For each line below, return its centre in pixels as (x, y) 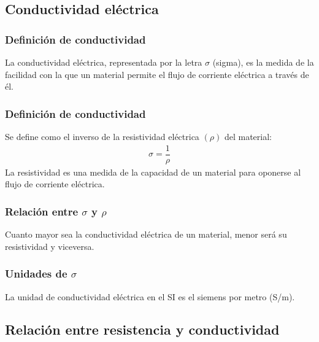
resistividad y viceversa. (50, 246)
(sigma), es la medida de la (263, 62)
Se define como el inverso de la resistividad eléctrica (102, 136)
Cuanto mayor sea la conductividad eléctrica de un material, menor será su (146, 234)
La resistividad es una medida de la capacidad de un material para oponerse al (153, 172)
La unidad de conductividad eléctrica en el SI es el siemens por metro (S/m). (150, 296)
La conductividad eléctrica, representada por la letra (104, 62)
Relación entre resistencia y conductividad (142, 329)
